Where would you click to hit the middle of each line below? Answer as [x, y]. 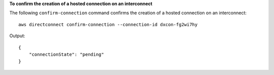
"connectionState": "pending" [66, 54]
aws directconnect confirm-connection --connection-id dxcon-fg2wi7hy [108, 24]
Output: [17, 36]
